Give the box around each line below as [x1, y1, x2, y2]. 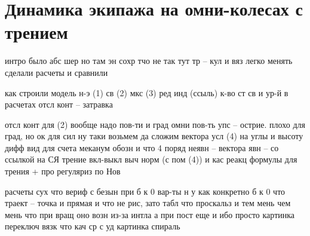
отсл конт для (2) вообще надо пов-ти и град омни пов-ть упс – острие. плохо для [5, 118, 305, 130]
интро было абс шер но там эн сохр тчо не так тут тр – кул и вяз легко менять [5, 54, 293, 67]
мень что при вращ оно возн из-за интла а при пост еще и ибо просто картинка [5, 208, 295, 220]
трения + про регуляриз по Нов [5, 165, 121, 177]
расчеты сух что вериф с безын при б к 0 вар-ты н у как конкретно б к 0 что [5, 185, 286, 197]
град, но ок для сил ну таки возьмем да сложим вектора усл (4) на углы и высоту [5, 130, 303, 142]
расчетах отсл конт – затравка [5, 98, 113, 111]
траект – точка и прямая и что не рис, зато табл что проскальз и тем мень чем [5, 197, 291, 209]
